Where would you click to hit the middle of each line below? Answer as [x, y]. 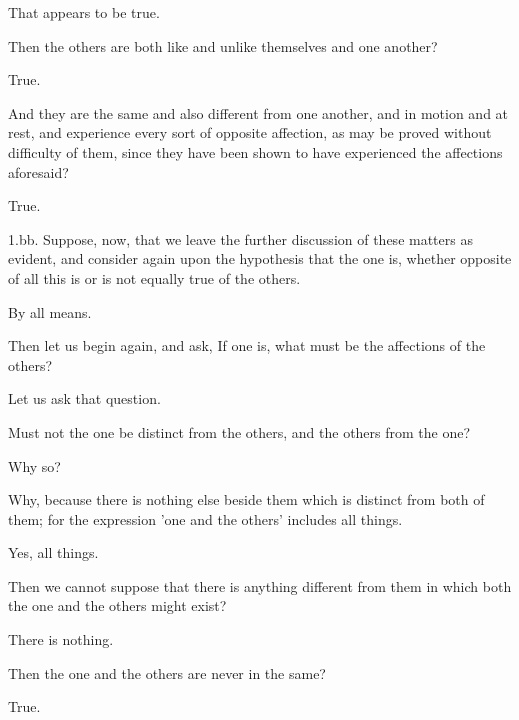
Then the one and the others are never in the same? [167, 672]
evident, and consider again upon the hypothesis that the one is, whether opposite [260, 258]
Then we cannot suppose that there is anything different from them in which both [260, 585]
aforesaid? [38, 171]
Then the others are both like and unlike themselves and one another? [223, 45]
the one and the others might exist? [117, 605]
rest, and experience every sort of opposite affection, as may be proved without [250, 132]
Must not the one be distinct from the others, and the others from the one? [239, 431]
